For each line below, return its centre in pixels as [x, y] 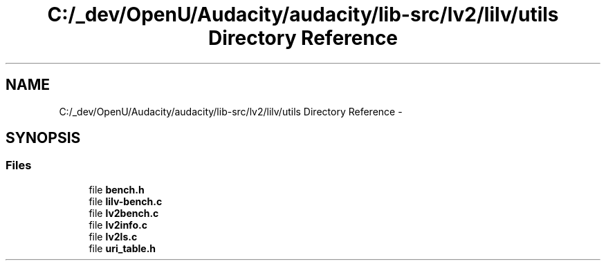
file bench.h [117, 189]
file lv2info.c [118, 225]
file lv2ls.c [113, 236]
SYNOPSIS [43, 138]
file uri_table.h [122, 248]
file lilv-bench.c [126, 201]
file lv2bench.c [124, 213]
